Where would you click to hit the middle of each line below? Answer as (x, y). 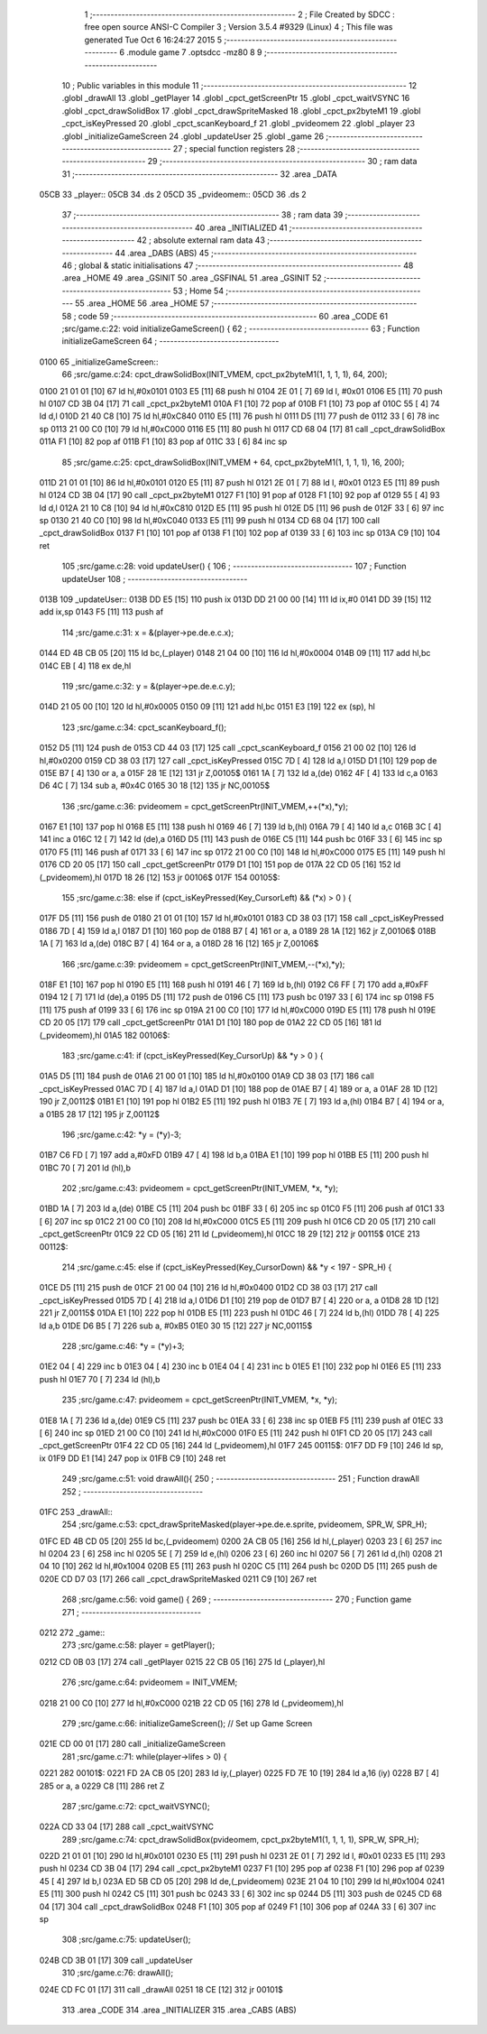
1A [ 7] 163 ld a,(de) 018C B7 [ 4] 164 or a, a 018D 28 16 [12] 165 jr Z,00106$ (179, 944)
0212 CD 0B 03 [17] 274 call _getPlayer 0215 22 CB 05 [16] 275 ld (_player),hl (182, 1661)
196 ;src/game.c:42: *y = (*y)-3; (122, 1134)
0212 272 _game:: (72, 1632)
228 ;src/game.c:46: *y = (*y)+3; (123, 1345)
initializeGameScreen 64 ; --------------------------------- (170, 341)
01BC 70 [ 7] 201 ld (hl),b (85, 1168)
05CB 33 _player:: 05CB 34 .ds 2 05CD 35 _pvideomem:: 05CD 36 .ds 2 (173, 195)
